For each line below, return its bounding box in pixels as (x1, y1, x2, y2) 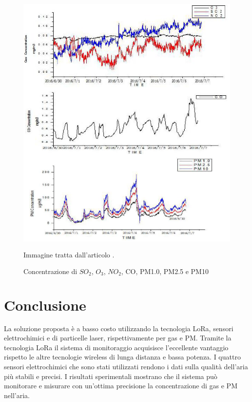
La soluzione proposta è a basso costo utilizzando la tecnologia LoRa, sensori (4, 323, 233, 333)
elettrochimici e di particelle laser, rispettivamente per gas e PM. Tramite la (4, 333, 232, 343)
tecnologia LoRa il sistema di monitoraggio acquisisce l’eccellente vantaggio (4, 342, 229, 352)
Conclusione (4, 295, 86, 315)
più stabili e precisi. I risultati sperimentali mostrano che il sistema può (4, 371, 217, 381)
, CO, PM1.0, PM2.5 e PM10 (121, 266, 209, 276)
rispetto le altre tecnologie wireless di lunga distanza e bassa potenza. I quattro (4, 352, 241, 362)
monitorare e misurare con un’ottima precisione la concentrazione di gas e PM (4, 381, 237, 391)
